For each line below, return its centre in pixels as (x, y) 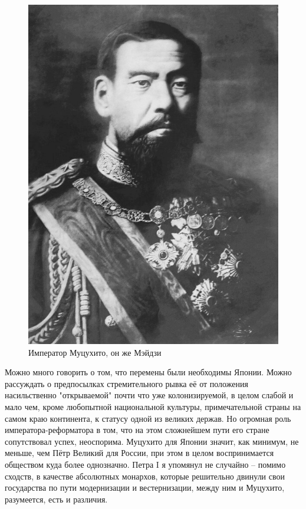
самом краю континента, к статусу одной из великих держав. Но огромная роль (148, 418)
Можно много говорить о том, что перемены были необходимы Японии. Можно (148, 372)
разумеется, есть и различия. (56, 499)
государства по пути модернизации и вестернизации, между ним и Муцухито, (145, 487)
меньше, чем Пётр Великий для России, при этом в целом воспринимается (139, 453)
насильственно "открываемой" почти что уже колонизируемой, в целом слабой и (149, 395)
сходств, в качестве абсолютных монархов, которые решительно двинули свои (145, 476)
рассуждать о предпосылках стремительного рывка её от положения (126, 383)
